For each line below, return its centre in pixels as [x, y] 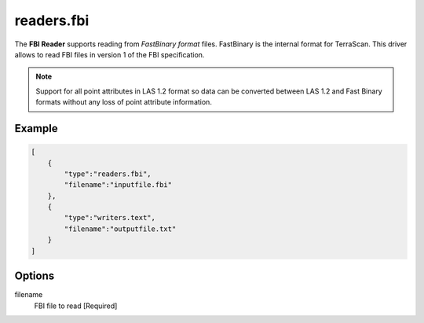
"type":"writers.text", [110, 218]
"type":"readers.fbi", [108, 174]
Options [35, 276]
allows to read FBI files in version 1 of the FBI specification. [110, 54]
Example [36, 128]
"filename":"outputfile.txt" [120, 229]
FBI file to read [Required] [76, 306]
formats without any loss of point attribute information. [124, 102]
